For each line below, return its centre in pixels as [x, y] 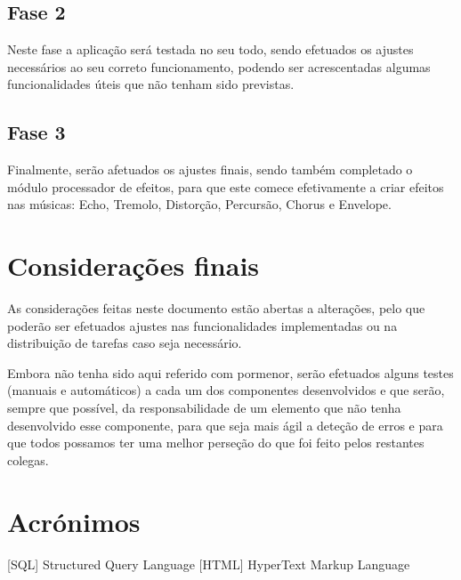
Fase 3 [36, 132]
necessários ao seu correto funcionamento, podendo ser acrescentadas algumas [219, 66]
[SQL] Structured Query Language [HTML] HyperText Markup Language [209, 564]
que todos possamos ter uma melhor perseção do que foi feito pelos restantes [216, 443]
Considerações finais [133, 266]
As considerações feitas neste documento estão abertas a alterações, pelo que [216, 308]
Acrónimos [74, 521]
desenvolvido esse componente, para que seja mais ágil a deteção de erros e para [225, 425]
